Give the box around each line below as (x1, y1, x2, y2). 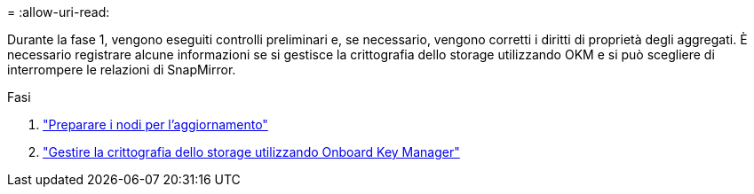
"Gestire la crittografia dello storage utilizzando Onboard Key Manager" (43, 144, 460, 159)
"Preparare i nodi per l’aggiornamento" (43, 117, 268, 132)
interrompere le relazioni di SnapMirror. (7, 62, 236, 77)
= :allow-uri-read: (7, 4, 110, 19)
